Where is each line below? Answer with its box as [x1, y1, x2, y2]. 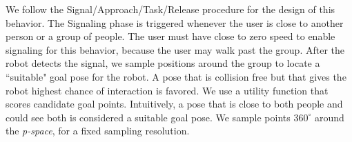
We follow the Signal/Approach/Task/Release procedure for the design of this [6, 2, 335, 16]
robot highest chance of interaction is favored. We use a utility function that [6, 83, 329, 97]
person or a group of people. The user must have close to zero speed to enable [6, 29, 335, 43]
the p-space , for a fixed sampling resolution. [6, 123, 190, 138]
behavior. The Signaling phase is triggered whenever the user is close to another [6, 15, 344, 30]
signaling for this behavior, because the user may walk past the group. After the [6, 42, 344, 57]
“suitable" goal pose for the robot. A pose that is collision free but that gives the [6, 69, 346, 83]
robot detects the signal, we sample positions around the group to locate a [6, 56, 320, 70]
